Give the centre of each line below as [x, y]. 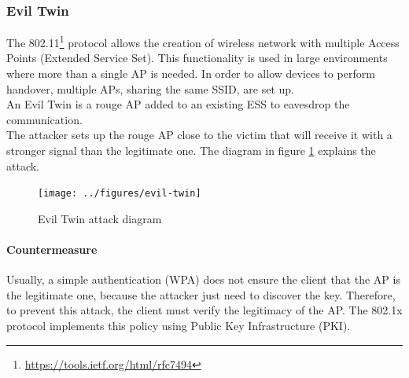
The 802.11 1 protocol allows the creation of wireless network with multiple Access [203, 41]
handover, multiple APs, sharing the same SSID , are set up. [151, 88]
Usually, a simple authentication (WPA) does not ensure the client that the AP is [203, 279]
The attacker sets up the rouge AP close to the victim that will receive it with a [199, 135]
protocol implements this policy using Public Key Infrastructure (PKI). [179, 326]
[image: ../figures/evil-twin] [120, 194]
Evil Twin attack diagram [100, 218]
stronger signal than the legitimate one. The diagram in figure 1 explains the [191, 150]
